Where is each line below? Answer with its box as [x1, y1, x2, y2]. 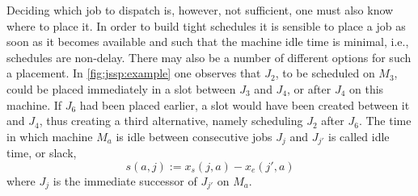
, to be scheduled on [275, 65, 375, 81]
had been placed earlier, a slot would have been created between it [79, 96, 410, 113]
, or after [287, 80, 331, 97]
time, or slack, [6, 144, 77, 161]
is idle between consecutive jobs [116, 127, 272, 144]
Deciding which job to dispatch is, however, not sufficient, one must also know [6, 2, 394, 18]
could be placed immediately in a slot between [6, 80, 236, 97]
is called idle [328, 127, 390, 144]
